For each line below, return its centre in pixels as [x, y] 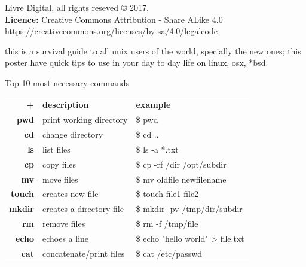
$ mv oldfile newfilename [181, 179]
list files [56, 149]
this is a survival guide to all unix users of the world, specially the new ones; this [153, 51]
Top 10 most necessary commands [67, 82]
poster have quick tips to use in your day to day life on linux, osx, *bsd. [137, 63]
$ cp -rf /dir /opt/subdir [181, 164]
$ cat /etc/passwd [169, 253]
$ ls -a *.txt [157, 149]
